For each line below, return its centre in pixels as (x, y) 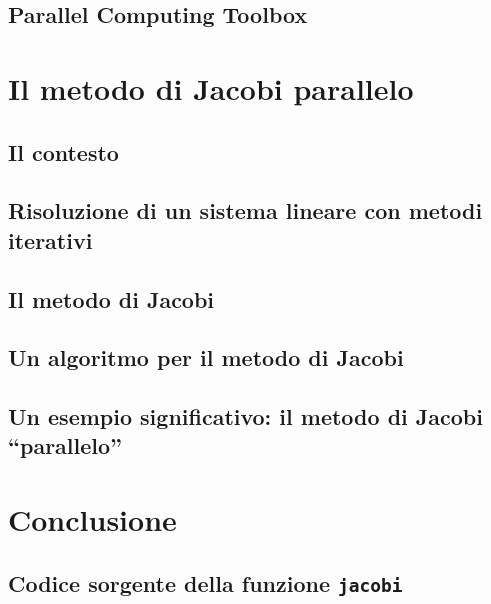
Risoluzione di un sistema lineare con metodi (245, 210)
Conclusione (92, 519)
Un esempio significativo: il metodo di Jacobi (245, 416)
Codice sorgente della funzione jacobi (205, 582)
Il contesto (63, 151)
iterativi (50, 239)
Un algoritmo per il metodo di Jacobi (206, 357)
